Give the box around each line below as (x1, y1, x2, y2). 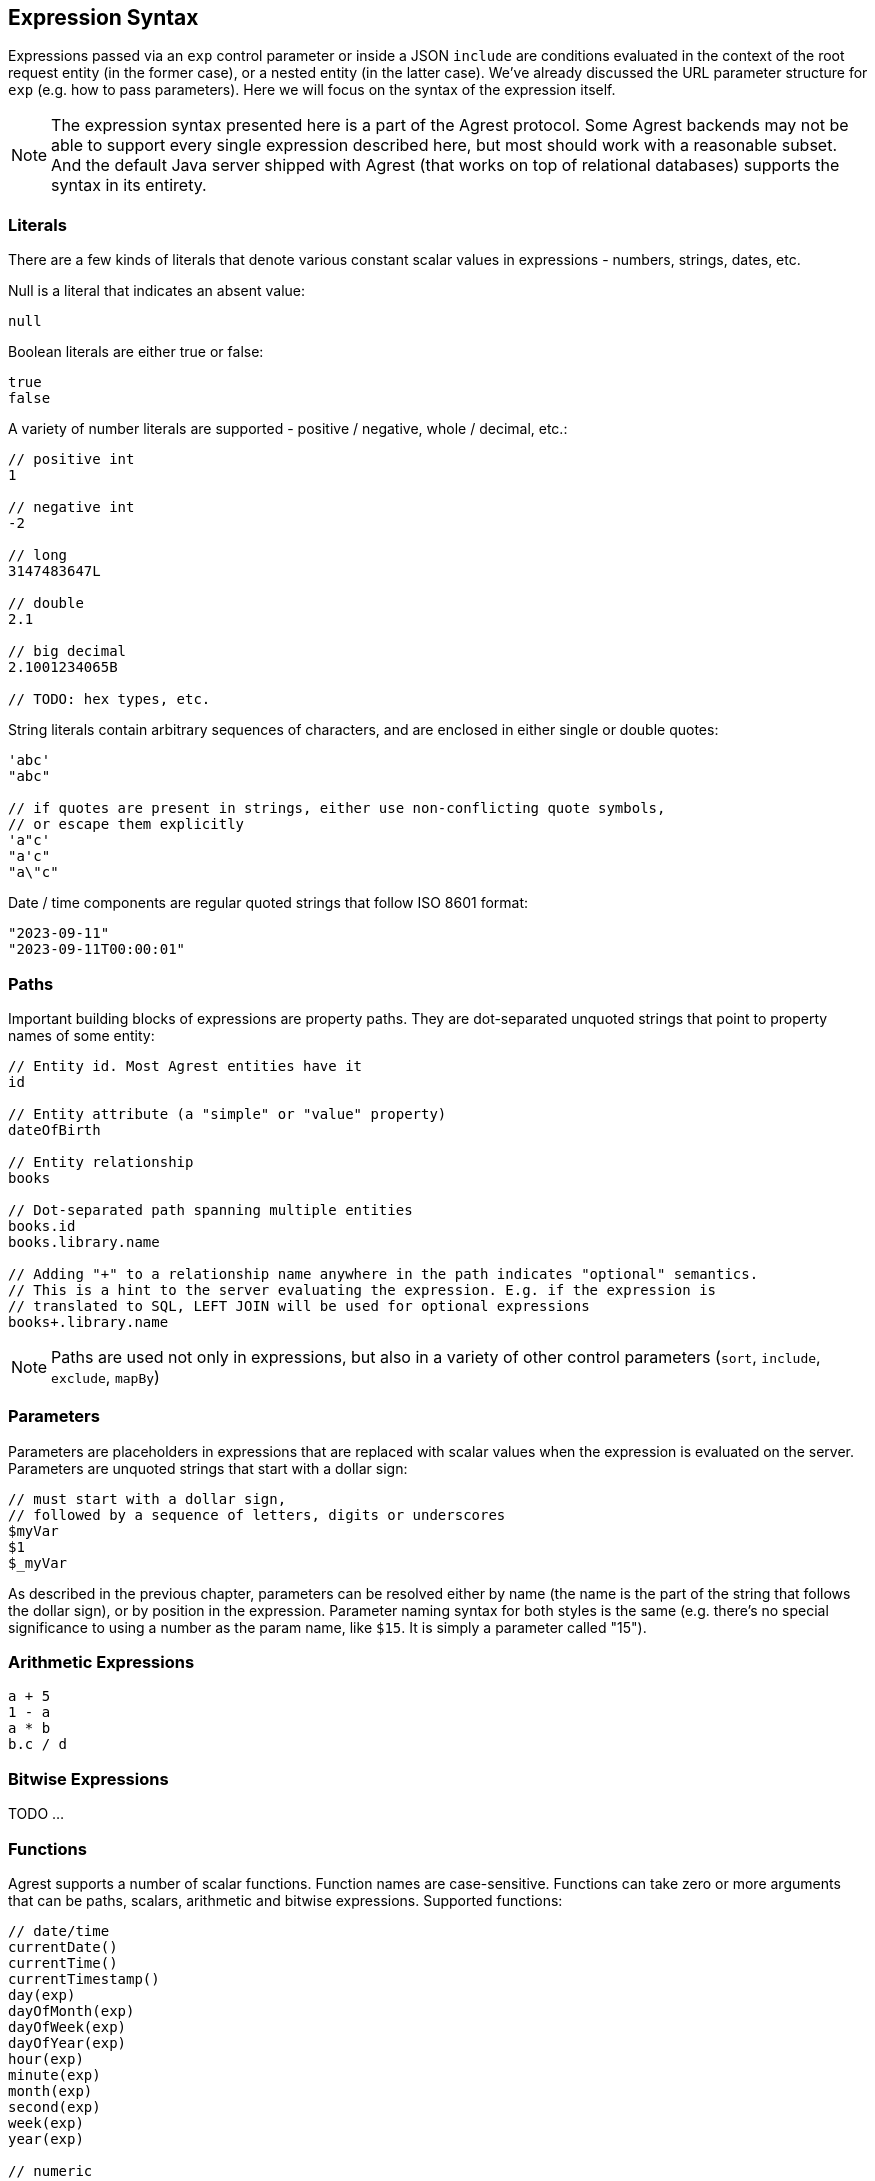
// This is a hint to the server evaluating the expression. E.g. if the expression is (8, 1281, 717, 1298)
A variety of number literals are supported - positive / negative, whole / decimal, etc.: (8, 420, 568, 438)
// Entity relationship (8, 1153, 194, 1170)
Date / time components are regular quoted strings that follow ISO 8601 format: (8, 894, 529, 912)
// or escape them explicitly (8, 816, 245, 833)
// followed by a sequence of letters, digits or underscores (8, 1506, 506, 1523)
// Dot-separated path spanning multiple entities (8, 1201, 413, 1218)
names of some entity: (8, 1026, 155, 1044)
